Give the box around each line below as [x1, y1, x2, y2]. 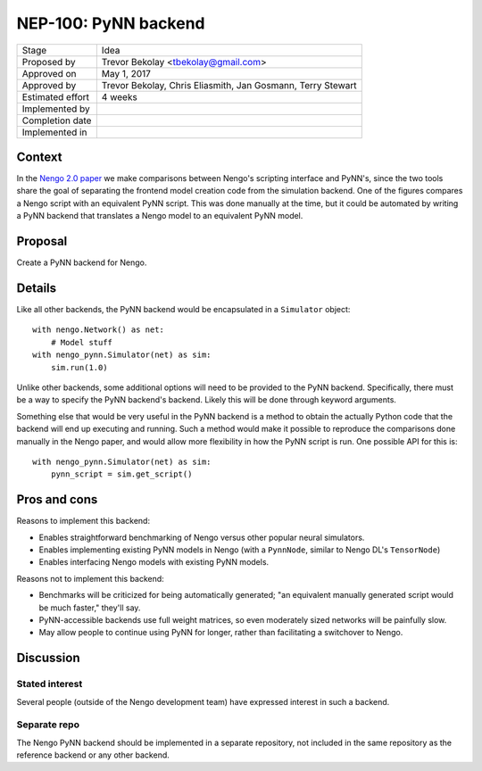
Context [16, 149, 62, 164]
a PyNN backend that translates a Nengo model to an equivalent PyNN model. [16, 211, 303, 221]
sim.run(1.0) [50, 362, 108, 372]
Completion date [21, 114, 92, 127]
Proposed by [21, 55, 76, 68]
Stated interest [16, 678, 83, 691]
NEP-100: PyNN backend [16, 13, 205, 33]
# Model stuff [50, 337, 113, 347]
